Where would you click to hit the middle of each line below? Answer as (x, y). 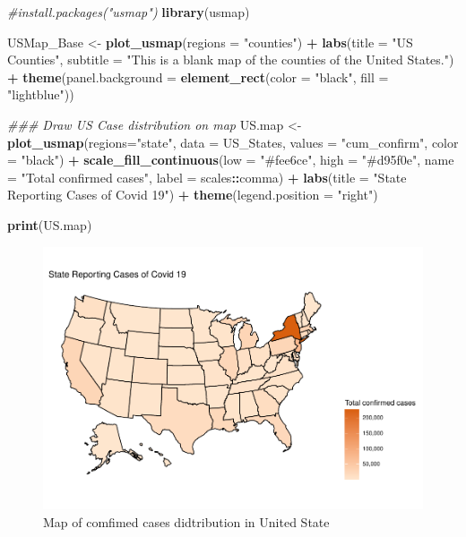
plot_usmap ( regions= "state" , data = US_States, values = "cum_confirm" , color (233, 142)
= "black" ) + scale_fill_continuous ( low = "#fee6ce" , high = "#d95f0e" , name (231, 160)
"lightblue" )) (41, 94)
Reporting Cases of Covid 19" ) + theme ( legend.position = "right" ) (193, 195)
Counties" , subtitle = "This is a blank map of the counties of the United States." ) (231, 60)
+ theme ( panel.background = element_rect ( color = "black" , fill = (198, 77)
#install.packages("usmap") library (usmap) (129, 12)
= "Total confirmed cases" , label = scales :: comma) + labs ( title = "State (207, 177)
